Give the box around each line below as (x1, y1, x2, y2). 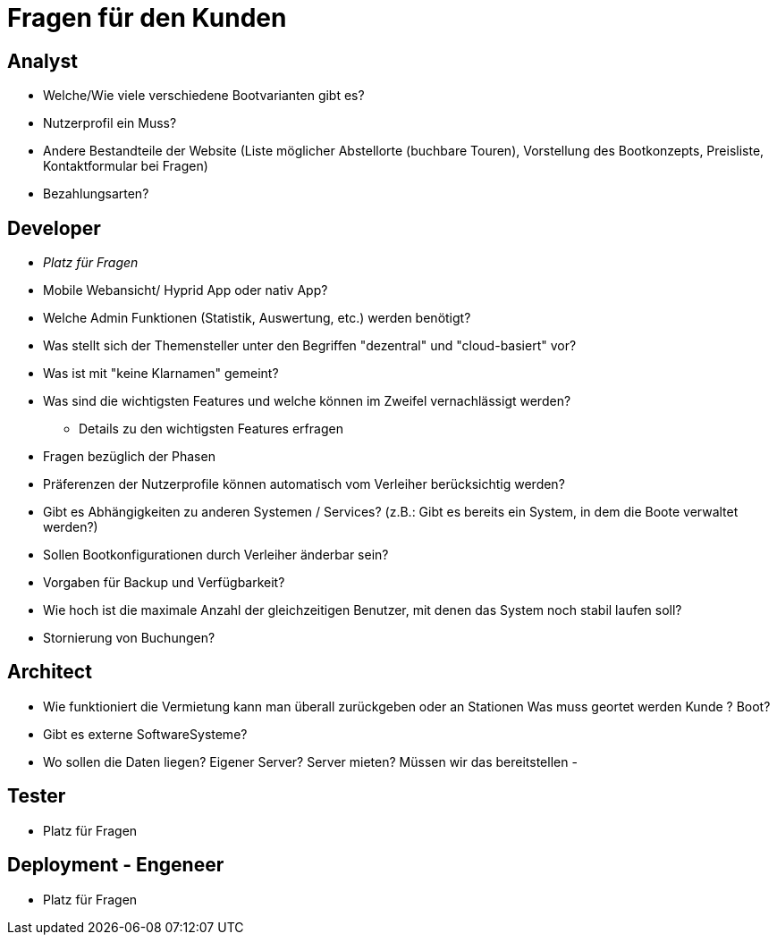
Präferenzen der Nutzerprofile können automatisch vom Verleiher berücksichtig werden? (43, 476, 565, 492)
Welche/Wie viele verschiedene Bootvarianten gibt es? (43, 88, 365, 104)
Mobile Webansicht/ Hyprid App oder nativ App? (43, 282, 328, 299)
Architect (7, 660, 92, 684)
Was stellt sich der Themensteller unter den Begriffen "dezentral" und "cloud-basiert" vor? (43, 338, 577, 354)
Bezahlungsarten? (43, 186, 149, 202)
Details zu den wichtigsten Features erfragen (79, 421, 343, 437)
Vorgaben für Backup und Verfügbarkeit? (43, 575, 285, 591)
